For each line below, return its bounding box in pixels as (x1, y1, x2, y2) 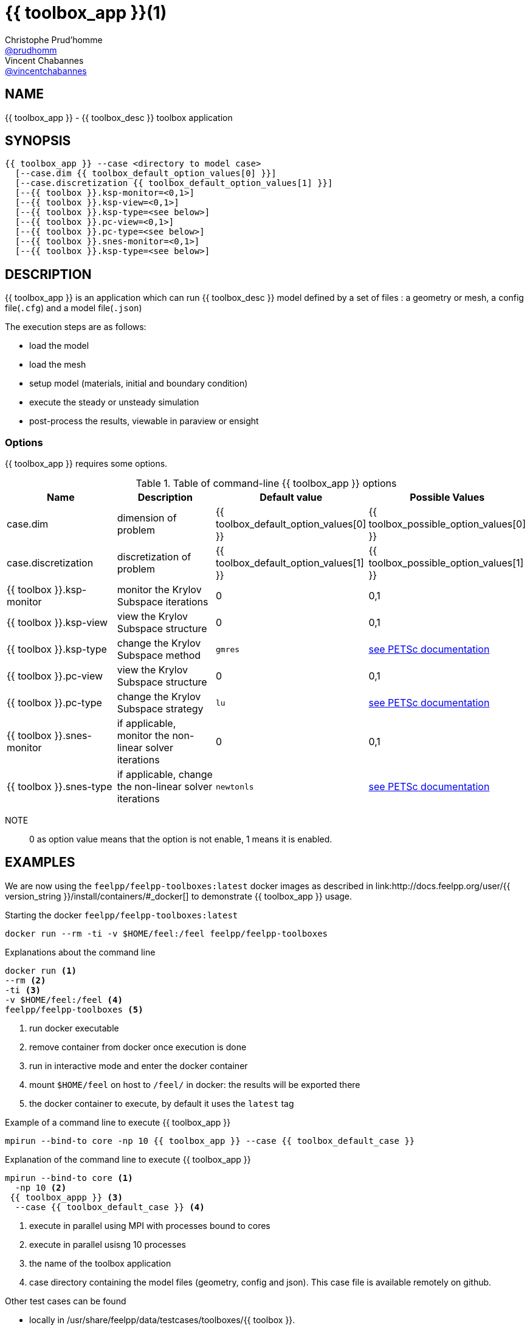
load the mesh (29, 359, 86, 370)
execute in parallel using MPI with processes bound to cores (29, 1220, 270, 1231)
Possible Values (410, 491, 485, 504)
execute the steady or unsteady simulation (29, 397, 199, 408)
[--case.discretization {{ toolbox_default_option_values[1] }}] (15, 178, 333, 188)
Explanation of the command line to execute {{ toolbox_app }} (5, 1154, 251, 1165)
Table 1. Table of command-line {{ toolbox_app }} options (136, 477, 397, 490)
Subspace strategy (117, 703, 204, 715)
